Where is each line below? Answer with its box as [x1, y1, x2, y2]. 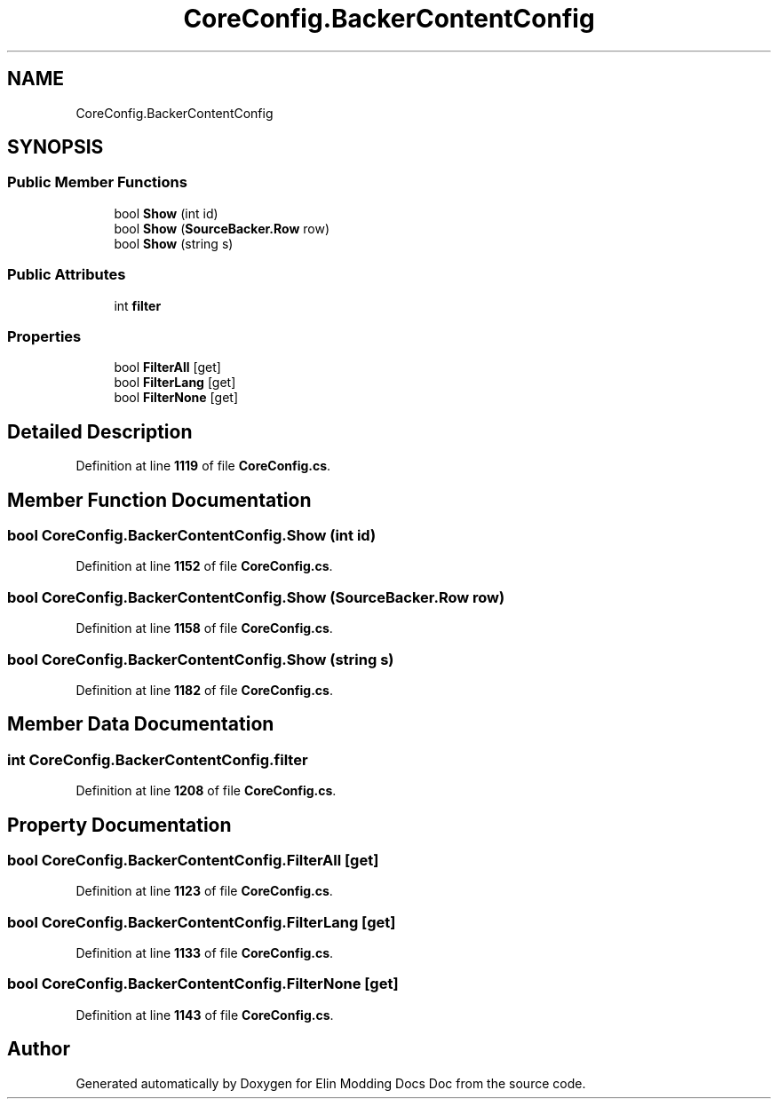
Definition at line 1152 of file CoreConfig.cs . [75, 558, 333, 574]
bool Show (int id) [114, 205, 218, 221]
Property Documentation [7, 813, 232, 836]
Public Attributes [7, 265, 126, 284]
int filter [114, 297, 162, 313]
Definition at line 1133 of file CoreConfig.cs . [75, 945, 334, 961]
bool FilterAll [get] [114, 359, 221, 375]
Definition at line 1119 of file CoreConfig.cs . [75, 458, 331, 474]
